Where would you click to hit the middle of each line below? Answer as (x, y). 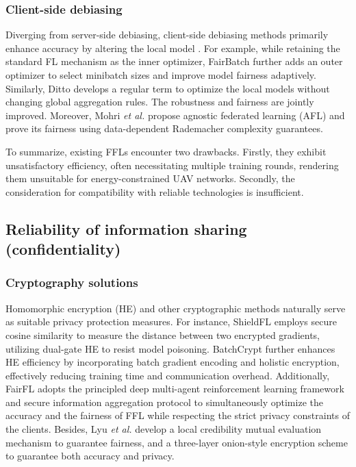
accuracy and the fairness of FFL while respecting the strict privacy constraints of (178, 415)
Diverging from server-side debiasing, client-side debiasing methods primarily (167, 35)
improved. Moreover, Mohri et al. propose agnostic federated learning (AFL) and (175, 115)
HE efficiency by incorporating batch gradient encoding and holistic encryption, (173, 362)
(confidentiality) (63, 249)
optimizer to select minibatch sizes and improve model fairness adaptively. (161, 75)
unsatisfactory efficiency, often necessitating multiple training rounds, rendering (172, 165)
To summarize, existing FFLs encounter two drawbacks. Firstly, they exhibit (166, 151)
